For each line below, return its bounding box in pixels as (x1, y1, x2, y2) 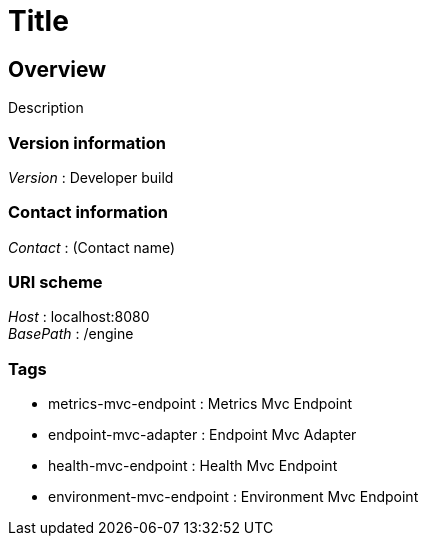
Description (8, 99, 84, 117)
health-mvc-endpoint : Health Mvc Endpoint (48, 457, 338, 475)
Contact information (8, 202, 169, 223)
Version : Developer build (8, 168, 174, 186)
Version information (8, 132, 166, 153)
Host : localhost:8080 (8, 308, 150, 326)
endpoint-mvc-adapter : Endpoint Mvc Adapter (48, 426, 357, 444)
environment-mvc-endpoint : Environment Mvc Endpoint (48, 488, 419, 506)
